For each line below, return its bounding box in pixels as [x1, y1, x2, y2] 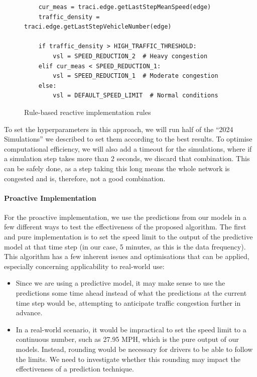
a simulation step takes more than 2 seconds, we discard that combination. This [4, 153, 250, 164]
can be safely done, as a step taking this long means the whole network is [4, 163, 230, 173]
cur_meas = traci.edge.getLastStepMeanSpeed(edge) [38, 4, 211, 11]
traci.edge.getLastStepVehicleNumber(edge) [24, 23, 172, 31]
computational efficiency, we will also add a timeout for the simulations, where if [4, 143, 252, 154]
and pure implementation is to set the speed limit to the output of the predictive [4, 231, 253, 242]
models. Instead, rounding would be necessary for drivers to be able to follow [16, 344, 253, 354]
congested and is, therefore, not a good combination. [4, 173, 166, 183]
